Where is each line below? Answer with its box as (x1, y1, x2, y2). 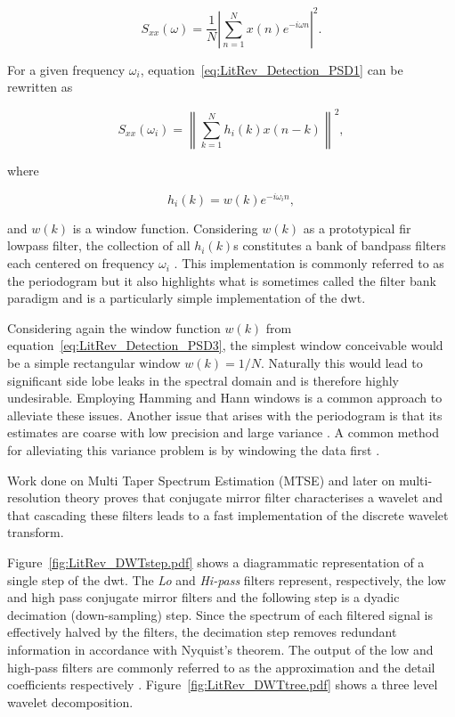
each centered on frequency (7, 254, 155, 273)
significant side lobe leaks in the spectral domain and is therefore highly (7, 371, 399, 389)
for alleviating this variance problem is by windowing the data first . (7, 440, 380, 459)
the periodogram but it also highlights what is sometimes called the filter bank (7, 271, 436, 289)
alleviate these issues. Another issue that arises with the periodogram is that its (7, 405, 443, 424)
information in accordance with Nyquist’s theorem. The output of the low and (7, 640, 434, 658)
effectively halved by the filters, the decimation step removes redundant (7, 623, 397, 641)
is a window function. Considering (72, 218, 258, 237)
